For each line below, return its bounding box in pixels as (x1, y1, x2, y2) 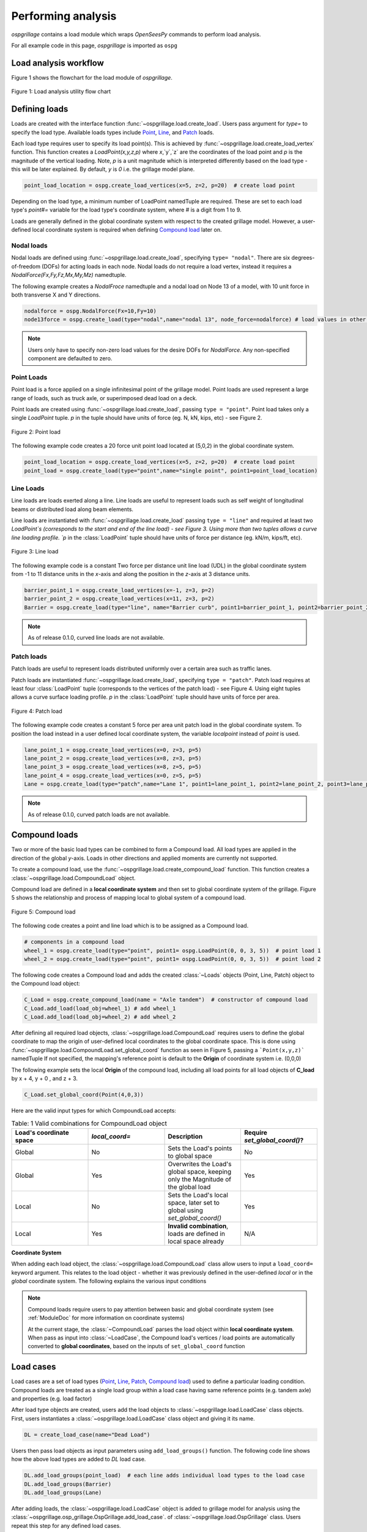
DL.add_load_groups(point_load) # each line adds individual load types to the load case (24, 1472, 305, 1479)
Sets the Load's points (168, 1143, 232, 1152)
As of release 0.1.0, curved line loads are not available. (28, 634, 165, 642)
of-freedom (11, 262, 41, 270)
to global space (168, 1151, 212, 1160)
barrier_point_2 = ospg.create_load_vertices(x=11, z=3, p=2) (24, 595, 215, 602)
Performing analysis (11, 9, 117, 23)
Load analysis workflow (11, 58, 104, 68)
